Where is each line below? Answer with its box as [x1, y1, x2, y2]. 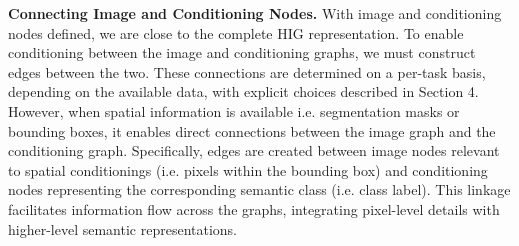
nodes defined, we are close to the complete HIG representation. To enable [8, 22, 464, 43]
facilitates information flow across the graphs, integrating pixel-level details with [8, 198, 500, 219]
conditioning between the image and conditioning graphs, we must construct [8, 42, 476, 63]
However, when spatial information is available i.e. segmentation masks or [8, 100, 460, 121]
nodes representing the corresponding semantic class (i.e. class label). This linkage [8, 179, 511, 200]
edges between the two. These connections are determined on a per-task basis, [8, 61, 486, 82]
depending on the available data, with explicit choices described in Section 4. [8, 81, 479, 102]
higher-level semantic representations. [8, 218, 237, 239]
